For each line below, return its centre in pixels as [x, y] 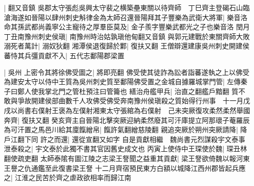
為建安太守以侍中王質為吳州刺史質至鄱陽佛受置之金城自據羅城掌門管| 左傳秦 [126, 81]
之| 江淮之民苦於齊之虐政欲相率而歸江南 [68, 177]
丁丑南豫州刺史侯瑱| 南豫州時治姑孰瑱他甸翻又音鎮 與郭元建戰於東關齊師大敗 [127, 36]
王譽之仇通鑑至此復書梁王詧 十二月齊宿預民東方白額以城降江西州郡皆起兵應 [125, 168]
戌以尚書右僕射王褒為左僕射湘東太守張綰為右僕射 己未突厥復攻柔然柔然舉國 [127, 110]
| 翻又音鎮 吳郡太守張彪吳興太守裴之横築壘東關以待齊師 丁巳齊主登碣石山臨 [127, 7]
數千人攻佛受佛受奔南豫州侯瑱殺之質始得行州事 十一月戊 [158, 101]
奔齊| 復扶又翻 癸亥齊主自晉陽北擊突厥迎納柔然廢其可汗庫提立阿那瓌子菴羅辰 [127, 120]
